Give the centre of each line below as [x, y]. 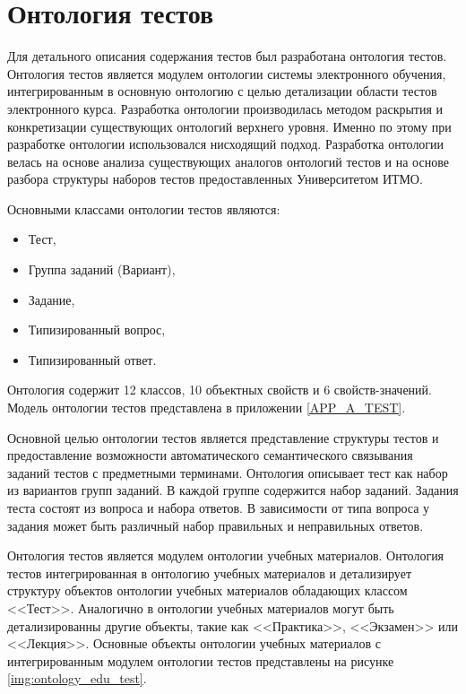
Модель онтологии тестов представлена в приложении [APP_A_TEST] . [207, 408]
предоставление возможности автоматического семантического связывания [210, 455]
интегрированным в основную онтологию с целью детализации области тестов [222, 91]
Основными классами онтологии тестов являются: [144, 208]
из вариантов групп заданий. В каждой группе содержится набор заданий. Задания [233, 490]
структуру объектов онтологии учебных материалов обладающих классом [207, 590]
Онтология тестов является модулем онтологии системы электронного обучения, [227, 73]
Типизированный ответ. [92, 359]
